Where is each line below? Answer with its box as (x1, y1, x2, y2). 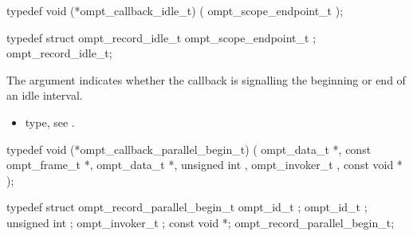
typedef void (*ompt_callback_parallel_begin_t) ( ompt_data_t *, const (6, 140, 372, 157)
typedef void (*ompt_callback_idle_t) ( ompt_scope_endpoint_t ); (6, 2, 344, 18)
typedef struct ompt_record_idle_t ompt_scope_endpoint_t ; (6, 29, 317, 45)
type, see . (25, 113, 75, 130)
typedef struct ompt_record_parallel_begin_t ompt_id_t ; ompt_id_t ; (6, 199, 368, 215)
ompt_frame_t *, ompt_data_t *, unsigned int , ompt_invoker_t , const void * (6, 156, 403, 173)
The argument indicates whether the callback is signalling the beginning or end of (6, 71, 406, 88)
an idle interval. (6, 87, 83, 104)
